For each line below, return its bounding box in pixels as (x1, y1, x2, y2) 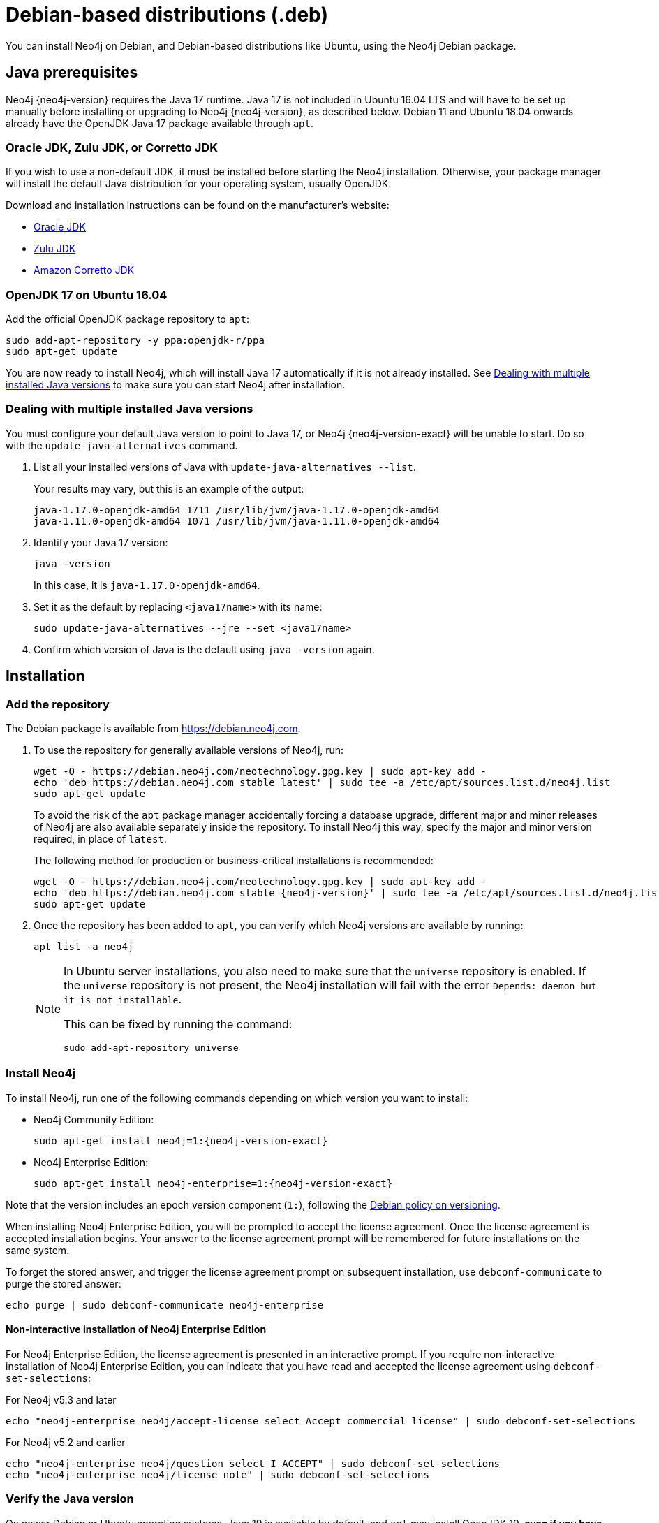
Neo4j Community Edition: (34, 1113, 154, 1125)
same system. (6, 1244, 70, 1256)
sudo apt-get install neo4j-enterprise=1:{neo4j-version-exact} (34, 1177, 393, 1189)
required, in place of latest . (34, 833, 167, 845)
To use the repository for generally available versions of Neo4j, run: (34, 744, 344, 757)
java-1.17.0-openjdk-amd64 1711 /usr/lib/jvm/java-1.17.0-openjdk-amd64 (34, 504, 440, 516)
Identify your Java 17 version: (34, 536, 168, 548)
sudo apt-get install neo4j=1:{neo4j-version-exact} (34, 1135, 328, 1146)
